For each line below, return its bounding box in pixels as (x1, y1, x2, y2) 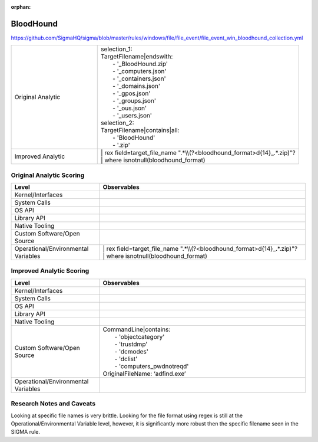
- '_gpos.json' (112, 89, 151, 97)
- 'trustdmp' (114, 340, 148, 348)
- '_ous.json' (112, 104, 147, 112)
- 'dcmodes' (114, 347, 148, 355)
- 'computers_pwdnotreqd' (114, 362, 189, 370)
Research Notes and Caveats (11, 400, 96, 408)
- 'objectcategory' (114, 332, 165, 340)
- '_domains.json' (112, 82, 160, 90)
